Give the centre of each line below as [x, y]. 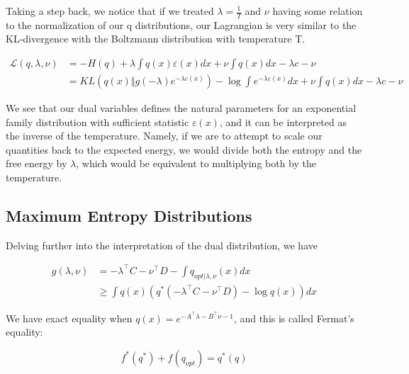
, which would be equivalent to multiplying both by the [196, 163]
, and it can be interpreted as [283, 121]
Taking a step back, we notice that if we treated [110, 11]
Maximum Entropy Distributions [129, 216]
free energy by [37, 163]
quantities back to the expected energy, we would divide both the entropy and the [184, 149]
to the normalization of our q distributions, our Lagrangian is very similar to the [181, 24]
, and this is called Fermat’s [294, 318]
